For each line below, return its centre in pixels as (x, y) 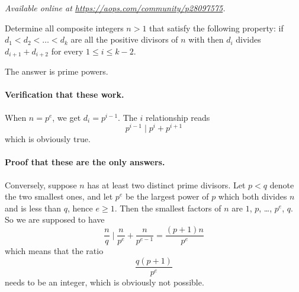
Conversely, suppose (41, 184)
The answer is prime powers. (57, 71)
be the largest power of (167, 196)
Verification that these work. (65, 94)
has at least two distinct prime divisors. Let (166, 184)
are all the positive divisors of (124, 39)
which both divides (253, 196)
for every (67, 51)
